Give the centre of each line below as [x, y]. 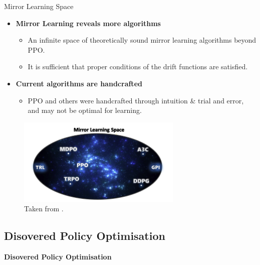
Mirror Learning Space [39, 6]
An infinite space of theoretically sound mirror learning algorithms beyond [142, 40]
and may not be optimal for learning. [85, 110]
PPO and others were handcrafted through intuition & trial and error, [136, 100]
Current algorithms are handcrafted [79, 83]
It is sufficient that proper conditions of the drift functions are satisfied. [138, 67]
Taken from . [44, 209]
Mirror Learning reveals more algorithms [88, 23]
